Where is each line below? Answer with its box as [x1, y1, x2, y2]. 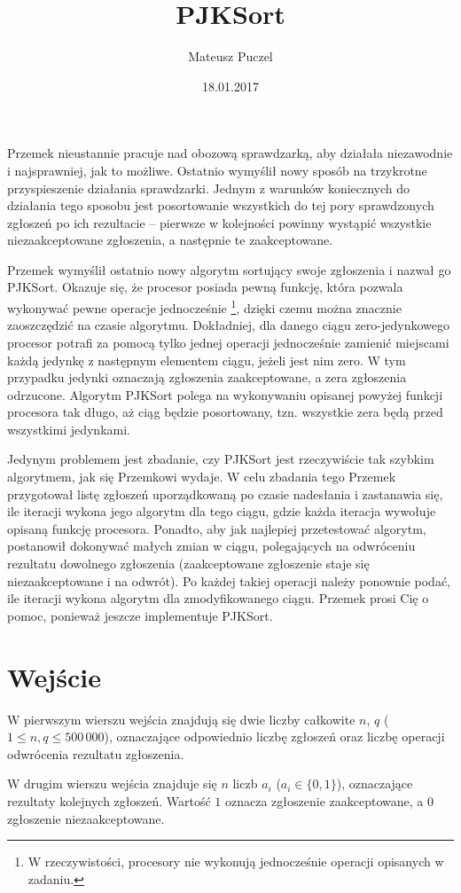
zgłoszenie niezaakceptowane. [7, 809, 165, 827]
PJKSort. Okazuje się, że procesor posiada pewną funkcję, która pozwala [7, 278, 403, 296]
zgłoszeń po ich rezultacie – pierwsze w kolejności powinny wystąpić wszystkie [7, 213, 432, 231]
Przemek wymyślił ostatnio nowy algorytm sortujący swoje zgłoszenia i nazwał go [7, 260, 451, 278]
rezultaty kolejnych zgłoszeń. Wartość [7, 791, 211, 810]
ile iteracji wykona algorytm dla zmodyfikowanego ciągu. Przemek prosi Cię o [7, 589, 429, 607]
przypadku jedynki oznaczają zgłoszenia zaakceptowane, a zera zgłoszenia [7, 368, 407, 387]
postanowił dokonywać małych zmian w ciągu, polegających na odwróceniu [7, 537, 416, 555]
